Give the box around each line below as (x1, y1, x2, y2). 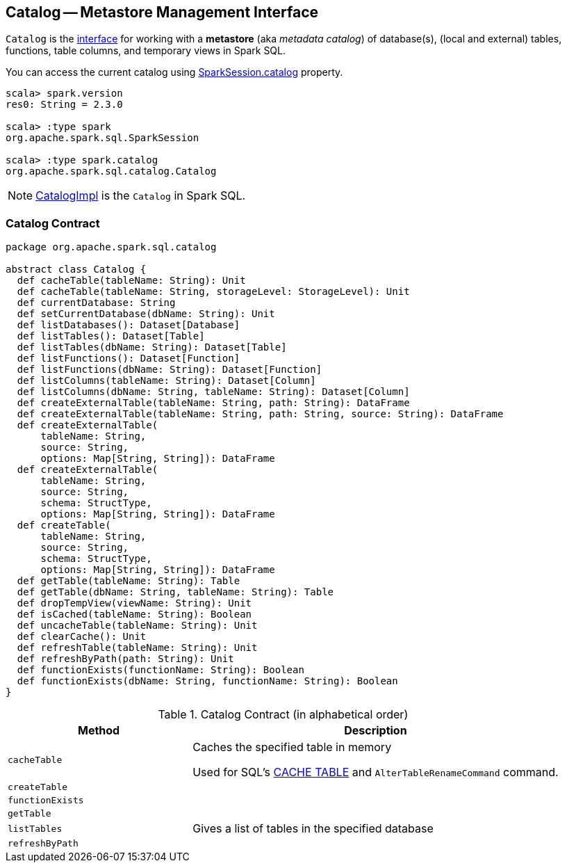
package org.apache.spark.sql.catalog (6, 241, 217, 253)
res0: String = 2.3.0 (6, 99, 123, 111)
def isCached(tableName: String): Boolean (17, 609, 252, 620)
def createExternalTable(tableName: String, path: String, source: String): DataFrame (17, 408, 504, 420)
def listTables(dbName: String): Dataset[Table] (17, 341, 287, 353)
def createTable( (17, 520, 111, 531)
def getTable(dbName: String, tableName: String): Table (17, 586, 334, 598)
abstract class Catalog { (6, 264, 147, 275)
